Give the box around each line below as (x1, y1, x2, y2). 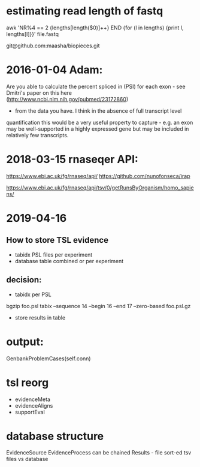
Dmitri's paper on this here (6, 89, 72, 97)
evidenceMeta (14, 396, 51, 403)
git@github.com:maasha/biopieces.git (6, 42, 100, 49)
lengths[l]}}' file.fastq (6, 30, 59, 37)
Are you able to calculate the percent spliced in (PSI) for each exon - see (6, 83, 186, 90)
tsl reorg (6, 376, 49, 389)
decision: (6, 275, 42, 285)
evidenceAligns (14, 402, 53, 409)
